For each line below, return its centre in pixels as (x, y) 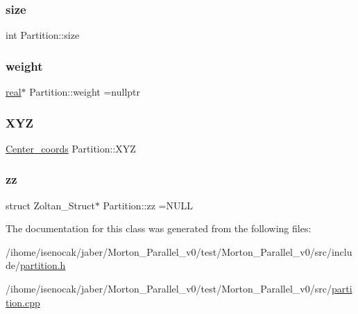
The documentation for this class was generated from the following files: (159, 228)
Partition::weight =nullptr (85, 92)
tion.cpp (23, 302)
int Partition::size (43, 35)
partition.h (43, 265)
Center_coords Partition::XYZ (71, 148)
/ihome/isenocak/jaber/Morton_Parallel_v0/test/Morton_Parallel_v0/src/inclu (179, 251)
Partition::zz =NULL (148, 205)
